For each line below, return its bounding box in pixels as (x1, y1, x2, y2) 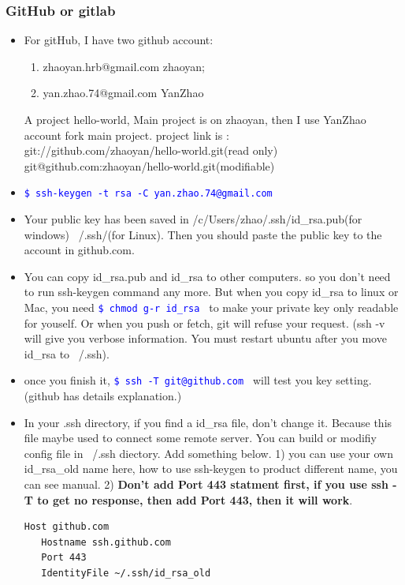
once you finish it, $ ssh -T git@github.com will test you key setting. (24, 372, 372, 388)
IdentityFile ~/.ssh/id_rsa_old (41, 568, 211, 579)
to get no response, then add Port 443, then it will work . (37, 491, 353, 508)
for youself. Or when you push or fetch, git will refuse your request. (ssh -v (24, 314, 385, 331)
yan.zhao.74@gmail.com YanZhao (43, 84, 204, 101)
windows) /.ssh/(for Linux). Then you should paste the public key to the (24, 226, 382, 242)
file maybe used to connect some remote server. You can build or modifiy (24, 429, 377, 446)
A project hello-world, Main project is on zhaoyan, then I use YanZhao (24, 111, 366, 127)
